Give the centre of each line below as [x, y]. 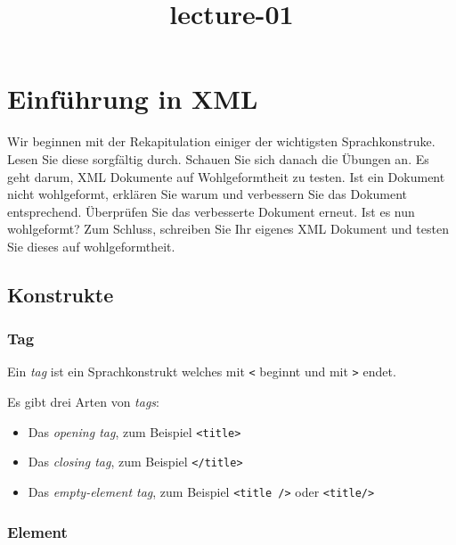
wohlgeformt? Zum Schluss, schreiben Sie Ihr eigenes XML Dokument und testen [228, 229]
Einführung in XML [133, 99]
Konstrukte [61, 294]
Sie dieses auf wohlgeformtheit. [91, 246]
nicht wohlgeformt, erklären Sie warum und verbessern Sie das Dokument [208, 194]
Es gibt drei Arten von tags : [83, 402]
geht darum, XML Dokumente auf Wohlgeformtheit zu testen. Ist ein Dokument [226, 176]
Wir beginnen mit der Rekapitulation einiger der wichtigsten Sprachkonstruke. [221, 141]
